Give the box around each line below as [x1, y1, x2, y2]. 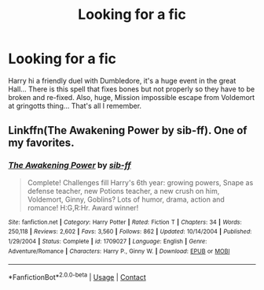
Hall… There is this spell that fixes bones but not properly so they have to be [8, 84, 255, 94]
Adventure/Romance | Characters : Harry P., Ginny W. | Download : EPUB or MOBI [8, 247, 230, 255]
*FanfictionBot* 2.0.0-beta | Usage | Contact [8, 271, 147, 281]
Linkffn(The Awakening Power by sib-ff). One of [8, 124, 247, 137]
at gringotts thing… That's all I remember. [8, 101, 142, 110]
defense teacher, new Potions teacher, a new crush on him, [27, 186, 220, 195]
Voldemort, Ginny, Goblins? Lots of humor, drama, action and [27, 195, 225, 204]
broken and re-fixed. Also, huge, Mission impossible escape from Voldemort [8, 92, 255, 102]
